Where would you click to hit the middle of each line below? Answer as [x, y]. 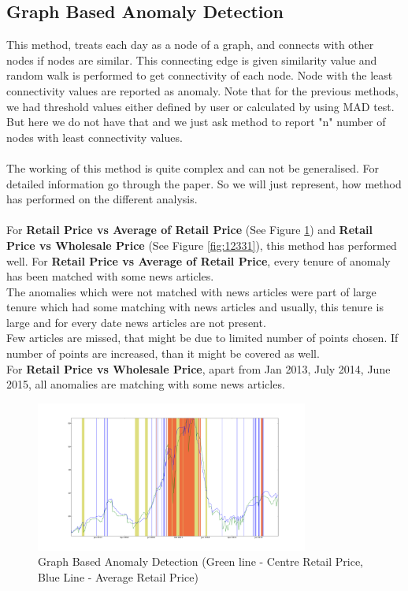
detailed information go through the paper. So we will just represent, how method [204, 183]
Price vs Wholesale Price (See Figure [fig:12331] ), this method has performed [202, 245]
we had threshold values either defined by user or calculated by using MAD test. [200, 106]
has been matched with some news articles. [110, 276]
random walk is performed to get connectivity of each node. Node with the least [200, 75]
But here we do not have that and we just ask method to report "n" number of [196, 122]
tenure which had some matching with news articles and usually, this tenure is [195, 307]
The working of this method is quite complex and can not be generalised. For [193, 167]
